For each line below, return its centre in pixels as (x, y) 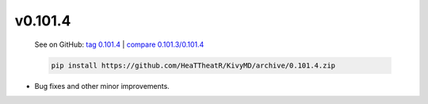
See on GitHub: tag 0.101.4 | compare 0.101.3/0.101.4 (119, 44)
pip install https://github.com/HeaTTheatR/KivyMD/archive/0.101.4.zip (193, 65)
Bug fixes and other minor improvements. (102, 86)
